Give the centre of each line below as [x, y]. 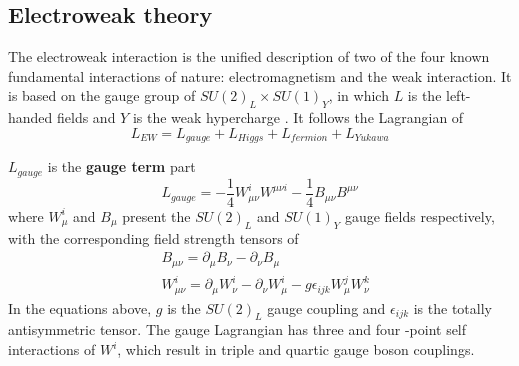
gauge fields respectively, [419, 215]
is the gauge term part [121, 166]
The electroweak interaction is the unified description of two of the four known [249, 56]
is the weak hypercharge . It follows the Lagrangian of [298, 117]
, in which [358, 95]
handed [30, 117]
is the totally [452, 307]
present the [156, 215]
